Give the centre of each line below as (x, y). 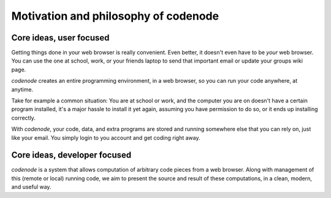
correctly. (24, 118)
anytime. (22, 89)
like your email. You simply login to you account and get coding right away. (106, 137)
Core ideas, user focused (60, 38)
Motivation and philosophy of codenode (115, 16)
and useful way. (31, 187)
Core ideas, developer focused (71, 155)
